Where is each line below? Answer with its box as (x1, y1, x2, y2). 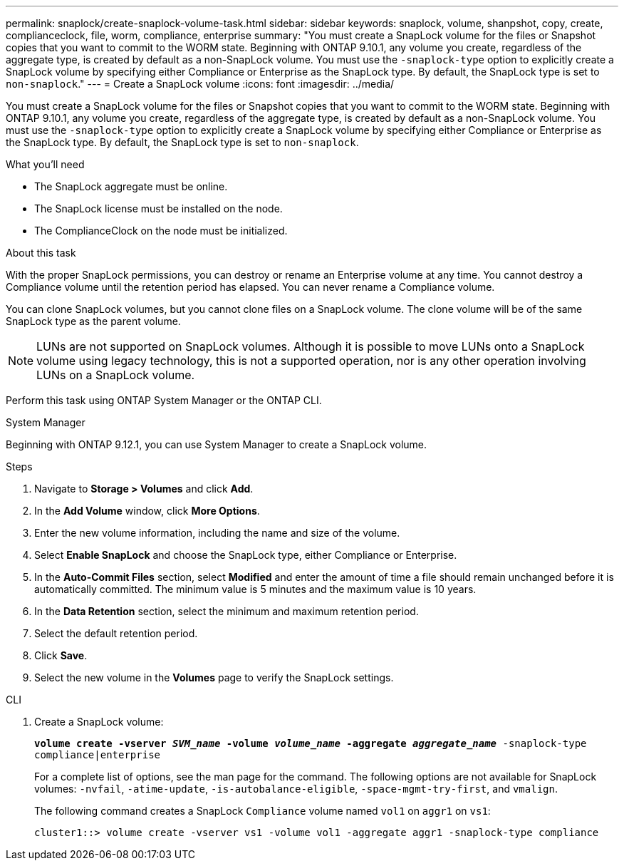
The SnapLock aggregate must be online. (34, 180, 228, 192)
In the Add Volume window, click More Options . (34, 505, 260, 517)
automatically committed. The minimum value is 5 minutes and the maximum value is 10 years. (34, 583, 477, 595)
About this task (6, 247, 76, 259)
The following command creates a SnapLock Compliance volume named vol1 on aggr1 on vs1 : (34, 805, 491, 817)
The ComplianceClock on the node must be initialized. (34, 225, 288, 237)
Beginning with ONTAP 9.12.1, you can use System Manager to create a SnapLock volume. (6, 438, 427, 450)
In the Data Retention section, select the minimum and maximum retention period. (34, 605, 419, 617)
